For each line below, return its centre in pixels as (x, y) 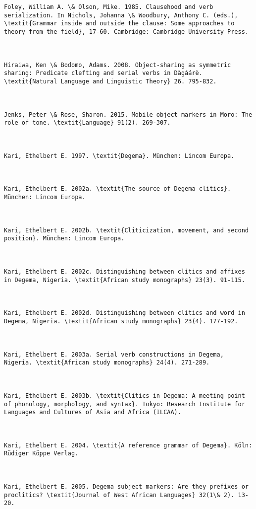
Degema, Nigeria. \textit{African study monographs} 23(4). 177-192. (121, 321)
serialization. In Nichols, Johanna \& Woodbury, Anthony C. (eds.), (121, 15)
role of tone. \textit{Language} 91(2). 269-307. (87, 123)
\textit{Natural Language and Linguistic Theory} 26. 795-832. (110, 81)
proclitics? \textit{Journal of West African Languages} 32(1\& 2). (119, 495)
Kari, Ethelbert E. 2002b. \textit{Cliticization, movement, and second (126, 230)
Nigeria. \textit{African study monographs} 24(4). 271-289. (107, 363)
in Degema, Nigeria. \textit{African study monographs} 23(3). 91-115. (125, 280)
